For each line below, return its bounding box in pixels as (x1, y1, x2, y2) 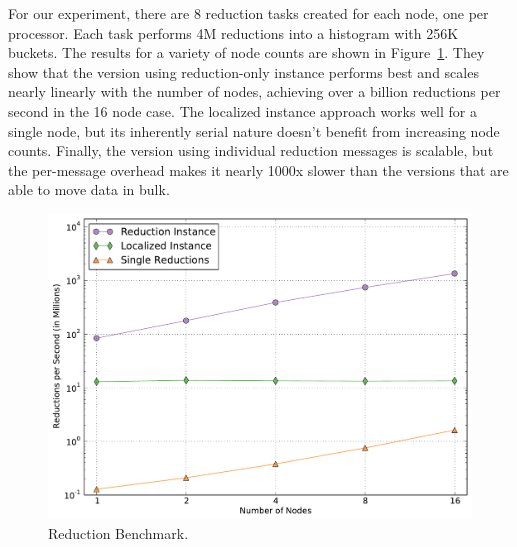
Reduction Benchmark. (48, 522, 189, 543)
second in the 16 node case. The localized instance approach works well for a (8, 100, 477, 121)
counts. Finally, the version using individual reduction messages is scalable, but (8, 140, 494, 161)
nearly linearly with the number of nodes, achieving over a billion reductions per (8, 81, 501, 102)
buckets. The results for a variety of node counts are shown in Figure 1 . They (8, 42, 485, 63)
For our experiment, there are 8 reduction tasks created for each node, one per (8, 3, 489, 23)
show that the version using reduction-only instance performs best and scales (8, 61, 479, 82)
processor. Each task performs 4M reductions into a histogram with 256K (8, 22, 459, 43)
